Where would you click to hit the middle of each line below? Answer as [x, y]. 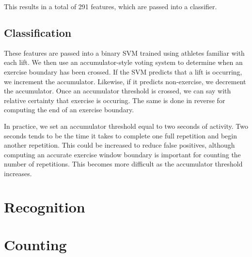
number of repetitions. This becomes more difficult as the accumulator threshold [123, 164]
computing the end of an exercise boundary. [69, 110]
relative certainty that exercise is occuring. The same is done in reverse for [115, 100]
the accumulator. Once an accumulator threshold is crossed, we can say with [118, 91]
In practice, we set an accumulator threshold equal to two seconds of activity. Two [126, 126]
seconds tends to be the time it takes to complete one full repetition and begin [120, 135]
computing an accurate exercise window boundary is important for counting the [122, 154]
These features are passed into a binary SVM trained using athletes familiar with [124, 53]
